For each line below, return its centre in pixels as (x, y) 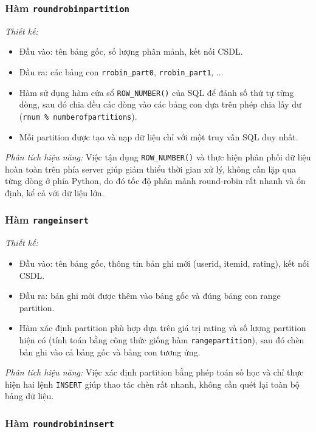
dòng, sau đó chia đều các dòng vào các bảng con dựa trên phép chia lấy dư (160, 104)
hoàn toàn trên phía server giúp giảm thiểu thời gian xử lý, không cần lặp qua (150, 169)
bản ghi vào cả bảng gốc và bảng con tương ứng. (110, 351)
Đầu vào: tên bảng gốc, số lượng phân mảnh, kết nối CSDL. (131, 51)
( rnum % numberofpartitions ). (78, 116)
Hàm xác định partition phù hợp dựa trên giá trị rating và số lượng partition (163, 328)
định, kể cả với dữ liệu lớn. (55, 192)
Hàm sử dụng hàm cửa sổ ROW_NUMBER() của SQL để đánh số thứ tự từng (156, 92)
